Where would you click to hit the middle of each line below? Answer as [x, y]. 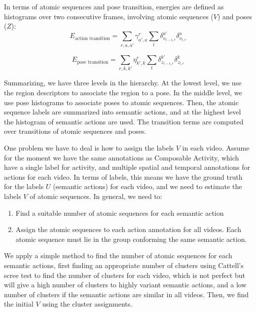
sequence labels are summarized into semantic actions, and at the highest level [123, 112]
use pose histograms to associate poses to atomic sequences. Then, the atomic [121, 102]
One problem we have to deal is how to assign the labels [89, 148]
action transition [92, 38]
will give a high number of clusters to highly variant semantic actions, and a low [125, 285]
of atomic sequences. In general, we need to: [96, 196]
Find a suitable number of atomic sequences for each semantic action [120, 213]
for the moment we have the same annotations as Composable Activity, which [122, 157]
